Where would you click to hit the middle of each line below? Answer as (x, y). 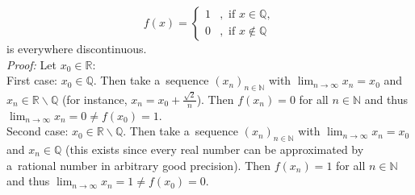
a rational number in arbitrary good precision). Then (139, 165)
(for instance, (94, 99)
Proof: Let (31, 64)
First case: (32, 80)
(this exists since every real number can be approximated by (215, 149)
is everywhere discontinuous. (77, 48)
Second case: (38, 131)
